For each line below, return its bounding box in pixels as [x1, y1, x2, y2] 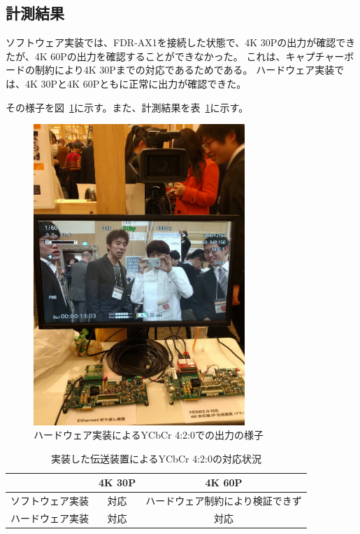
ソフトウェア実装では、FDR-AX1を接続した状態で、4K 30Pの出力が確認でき [6, 35, 356, 50]
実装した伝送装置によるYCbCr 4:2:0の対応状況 [50, 451, 261, 465]
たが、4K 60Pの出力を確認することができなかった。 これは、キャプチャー [6, 48, 345, 63]
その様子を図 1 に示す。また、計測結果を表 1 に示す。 [6, 100, 249, 114]
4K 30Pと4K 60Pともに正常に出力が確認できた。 [24, 76, 247, 90]
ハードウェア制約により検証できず [145, 493, 302, 508]
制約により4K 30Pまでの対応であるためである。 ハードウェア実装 [34, 62, 335, 77]
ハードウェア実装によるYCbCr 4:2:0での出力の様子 [34, 427, 264, 442]
